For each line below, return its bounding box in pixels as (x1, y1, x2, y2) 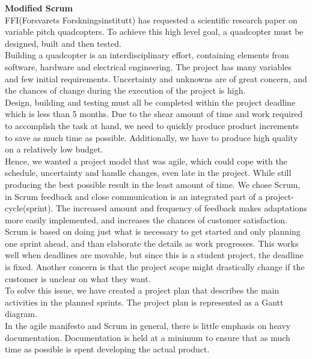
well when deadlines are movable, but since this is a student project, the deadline (5, 249, 304, 261)
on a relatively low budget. (5, 143, 103, 155)
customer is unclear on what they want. (5, 272, 151, 285)
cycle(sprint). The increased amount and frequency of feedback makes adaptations (5, 202, 307, 214)
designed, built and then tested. (5, 37, 121, 49)
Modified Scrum (5, 2, 73, 14)
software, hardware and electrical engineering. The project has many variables (5, 60, 292, 73)
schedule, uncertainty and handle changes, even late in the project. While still (5, 166, 292, 179)
